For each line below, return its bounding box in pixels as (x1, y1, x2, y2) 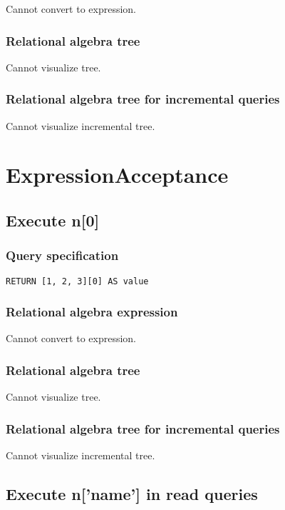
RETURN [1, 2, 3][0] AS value (6, 276, 149, 286)
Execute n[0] (6, 209, 100, 231)
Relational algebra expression (6, 303, 178, 321)
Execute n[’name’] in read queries (6, 483, 258, 505)
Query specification (6, 246, 119, 264)
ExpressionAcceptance (6, 160, 229, 189)
